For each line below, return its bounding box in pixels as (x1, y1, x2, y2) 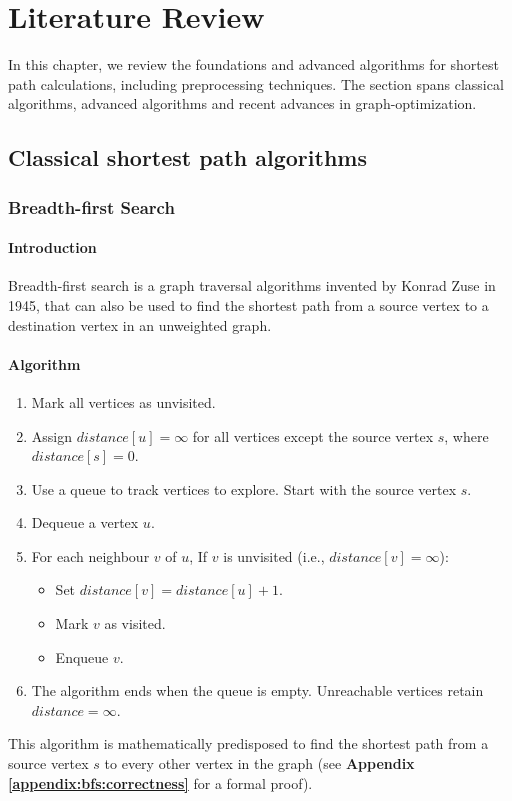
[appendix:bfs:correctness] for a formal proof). (8, 772, 313, 793)
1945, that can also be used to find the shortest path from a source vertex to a (8, 294, 489, 315)
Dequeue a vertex (31, 512, 139, 533)
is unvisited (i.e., (223, 545, 325, 566)
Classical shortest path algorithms (8, 142, 367, 173)
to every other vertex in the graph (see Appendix (104, 753, 415, 774)
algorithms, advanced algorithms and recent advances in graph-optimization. (8, 93, 477, 114)
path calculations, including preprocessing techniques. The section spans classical (8, 73, 504, 94)
